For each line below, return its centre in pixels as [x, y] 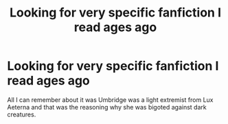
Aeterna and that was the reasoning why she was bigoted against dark [107, 107]
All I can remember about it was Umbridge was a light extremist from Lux [110, 100]
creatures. [22, 114]
